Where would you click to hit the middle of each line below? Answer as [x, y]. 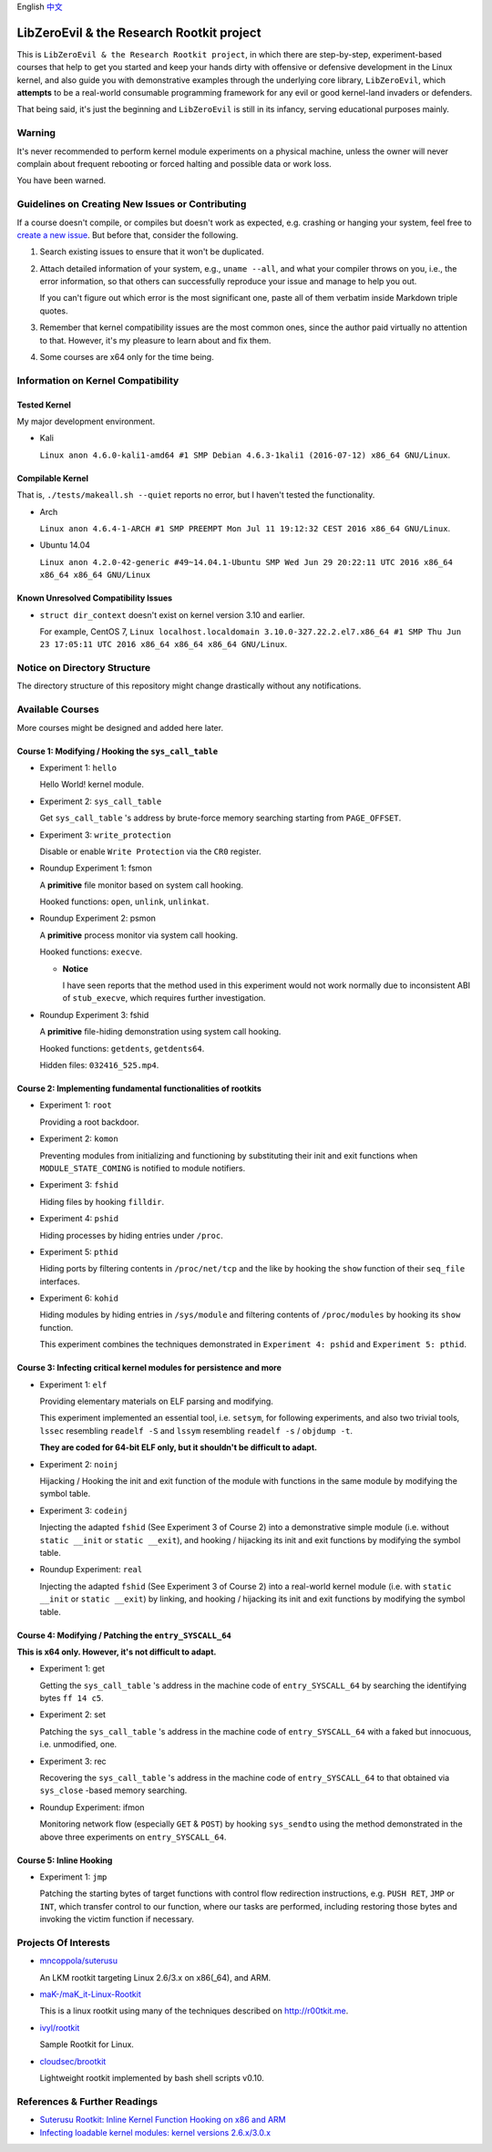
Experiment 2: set [73, 1714]
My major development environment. [86, 421]
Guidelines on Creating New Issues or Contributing [132, 204]
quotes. [54, 311]
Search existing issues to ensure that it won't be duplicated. [152, 252]
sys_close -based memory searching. [113, 1790]
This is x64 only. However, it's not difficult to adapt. [117, 1652]
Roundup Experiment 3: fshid [94, 1014]
